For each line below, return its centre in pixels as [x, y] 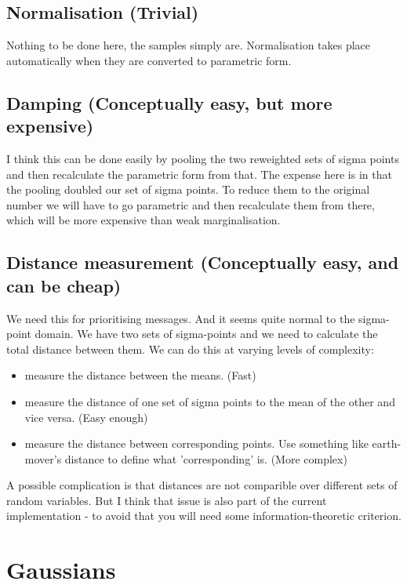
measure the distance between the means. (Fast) [140, 375]
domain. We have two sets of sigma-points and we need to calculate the [206, 334]
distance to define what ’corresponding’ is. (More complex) [206, 458]
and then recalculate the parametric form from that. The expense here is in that [199, 174]
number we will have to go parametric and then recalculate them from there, [191, 204]
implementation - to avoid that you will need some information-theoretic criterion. [204, 516]
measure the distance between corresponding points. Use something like [196, 443]
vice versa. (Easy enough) [86, 417]
